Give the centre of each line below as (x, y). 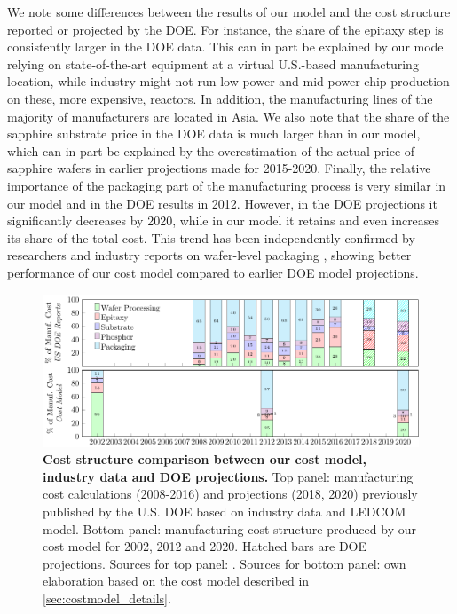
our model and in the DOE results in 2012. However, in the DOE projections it (222, 203)
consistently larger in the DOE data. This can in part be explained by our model (227, 47)
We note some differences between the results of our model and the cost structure (229, 12)
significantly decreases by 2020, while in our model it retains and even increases (224, 220)
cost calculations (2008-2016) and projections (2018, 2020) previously (230, 494)
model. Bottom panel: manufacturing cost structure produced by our (229, 528)
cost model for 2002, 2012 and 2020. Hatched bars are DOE (205, 546)
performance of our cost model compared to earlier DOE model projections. (213, 272)
